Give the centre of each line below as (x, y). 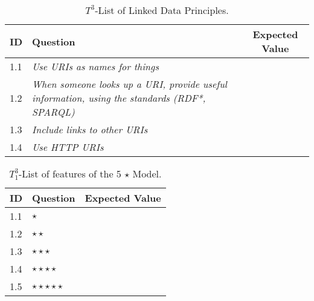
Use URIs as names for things (95, 66)
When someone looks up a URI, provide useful (130, 84)
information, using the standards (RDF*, (119, 98)
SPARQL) (53, 112)
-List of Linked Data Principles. (162, 10)
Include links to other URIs (90, 129)
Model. (147, 174)
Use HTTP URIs (68, 147)
